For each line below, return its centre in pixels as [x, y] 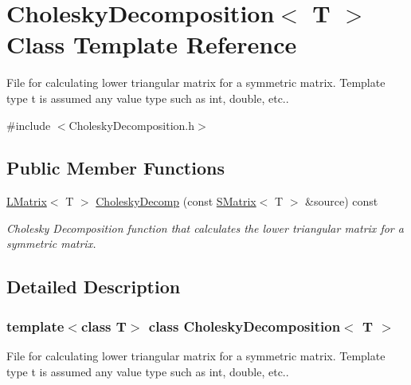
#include [29, 125]
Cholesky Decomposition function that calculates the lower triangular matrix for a [205, 228]
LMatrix [27, 201]
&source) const [342, 201]
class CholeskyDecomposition [245, 326]
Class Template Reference [152, 44]
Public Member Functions [115, 168]
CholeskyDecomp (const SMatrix [176, 201]
